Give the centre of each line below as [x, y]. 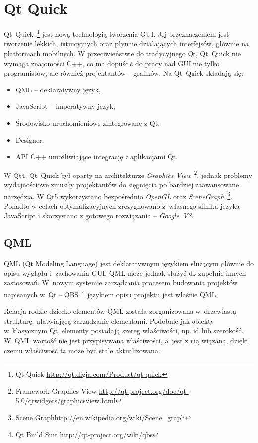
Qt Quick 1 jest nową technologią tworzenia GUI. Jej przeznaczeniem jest [117, 33]
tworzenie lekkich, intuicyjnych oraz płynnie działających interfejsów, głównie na [127, 44]
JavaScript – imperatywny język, [65, 106]
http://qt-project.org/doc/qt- [144, 391]
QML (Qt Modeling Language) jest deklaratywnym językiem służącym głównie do [129, 263]
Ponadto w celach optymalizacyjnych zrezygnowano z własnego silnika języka [122, 206]
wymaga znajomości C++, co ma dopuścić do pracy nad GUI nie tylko [112, 63]
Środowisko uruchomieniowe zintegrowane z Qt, [88, 123]
